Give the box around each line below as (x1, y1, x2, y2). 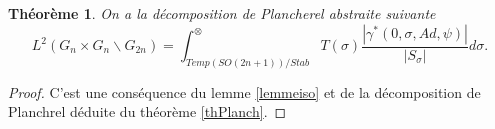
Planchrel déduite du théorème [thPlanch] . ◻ (8, 101, 287, 122)
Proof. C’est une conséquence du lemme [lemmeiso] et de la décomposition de (8, 81, 481, 102)
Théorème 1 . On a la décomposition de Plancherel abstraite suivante (8, 3, 436, 23)
